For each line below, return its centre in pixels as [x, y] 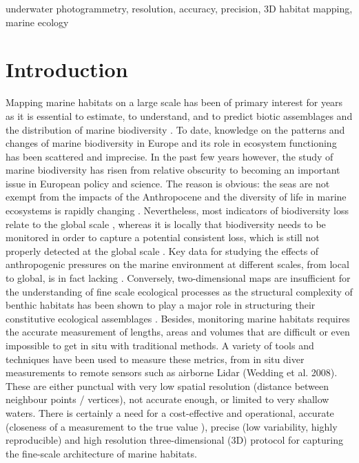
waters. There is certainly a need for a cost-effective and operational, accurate [170, 412]
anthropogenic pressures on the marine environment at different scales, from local [177, 264]
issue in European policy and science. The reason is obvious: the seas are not [168, 183]
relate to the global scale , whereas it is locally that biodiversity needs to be [166, 224]
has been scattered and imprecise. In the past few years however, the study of [170, 156]
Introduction [67, 69]
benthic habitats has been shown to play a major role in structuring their [161, 305]
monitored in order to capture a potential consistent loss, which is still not [163, 237]
